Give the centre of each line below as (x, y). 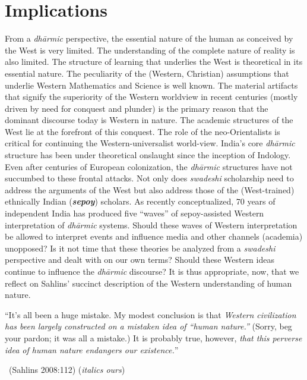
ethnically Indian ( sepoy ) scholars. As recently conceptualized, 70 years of (140, 201)
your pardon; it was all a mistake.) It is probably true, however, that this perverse (153, 337)
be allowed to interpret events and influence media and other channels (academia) (154, 236)
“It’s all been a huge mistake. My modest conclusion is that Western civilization (151, 314)
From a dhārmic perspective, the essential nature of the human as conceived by (149, 38)
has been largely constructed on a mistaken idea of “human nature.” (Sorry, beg (148, 326)
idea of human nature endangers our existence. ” (92, 349)
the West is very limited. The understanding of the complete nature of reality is (150, 50)
